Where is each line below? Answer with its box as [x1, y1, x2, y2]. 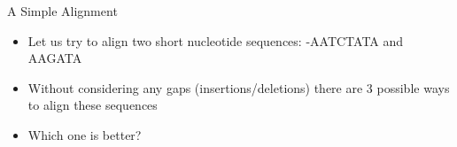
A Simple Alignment [7, 2, 118, 19]
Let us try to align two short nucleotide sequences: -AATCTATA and [27, 31, 404, 50]
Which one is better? [27, 125, 142, 143]
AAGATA [27, 49, 82, 67]
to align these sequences [27, 96, 158, 114]
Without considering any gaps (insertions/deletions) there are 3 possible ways [27, 78, 450, 97]
